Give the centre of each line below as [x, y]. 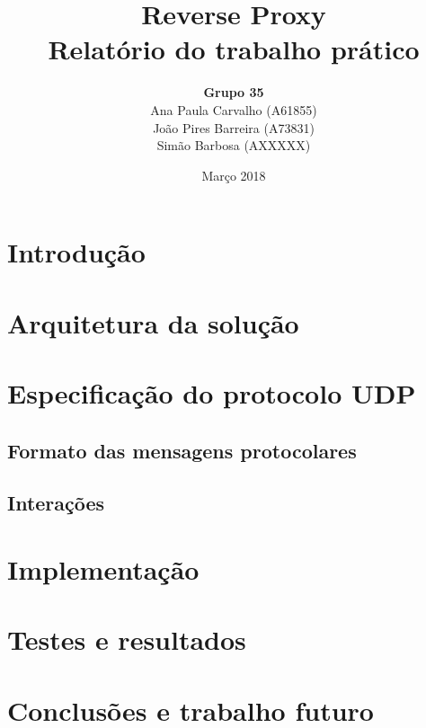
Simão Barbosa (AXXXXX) [234, 145]
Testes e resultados [127, 639]
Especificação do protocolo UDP [212, 393]
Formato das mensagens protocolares [182, 450]
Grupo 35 [234, 92]
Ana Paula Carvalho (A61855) [234, 109]
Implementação [103, 568]
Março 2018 [234, 175]
